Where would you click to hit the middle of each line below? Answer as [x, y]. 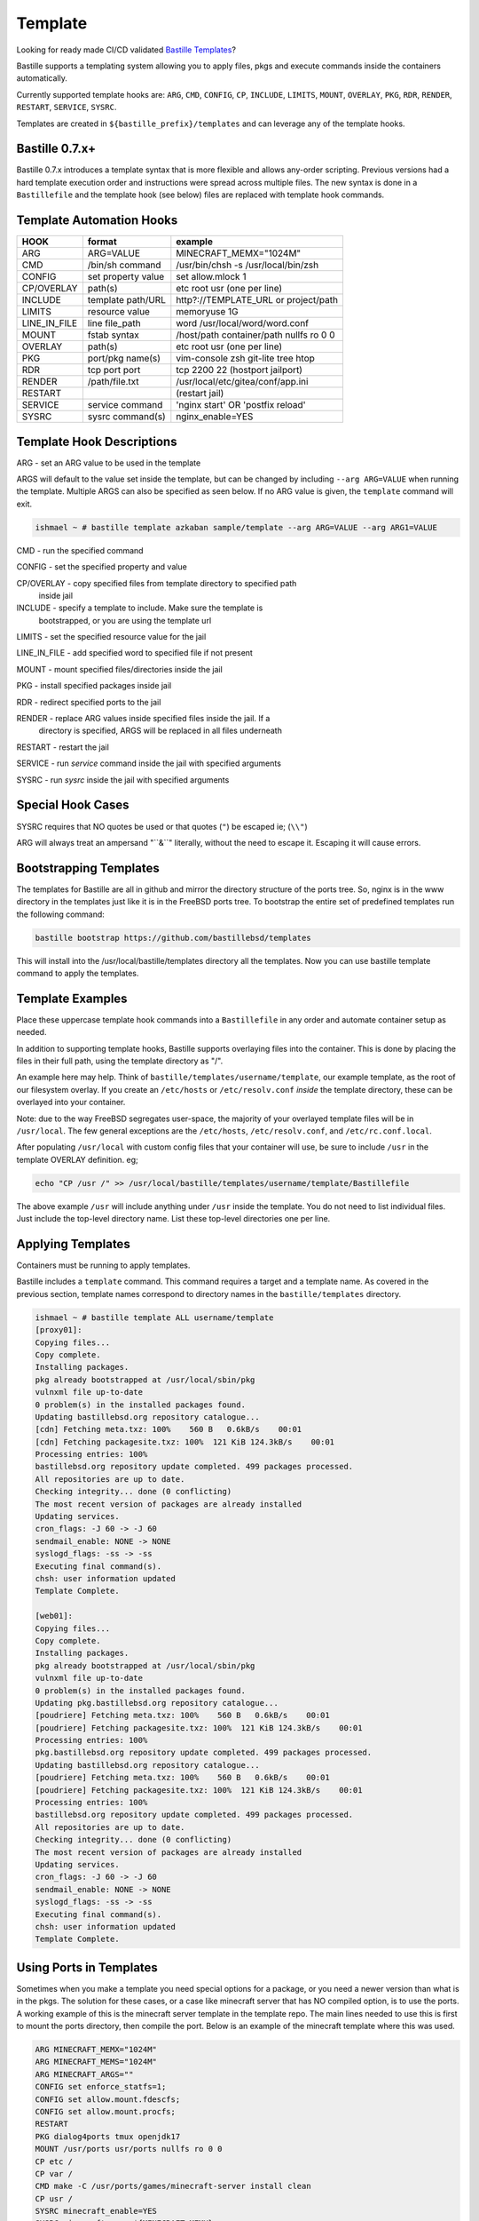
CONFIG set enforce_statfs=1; [101, 2087]
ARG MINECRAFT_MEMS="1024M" [96, 2062]
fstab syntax [113, 335]
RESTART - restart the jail [63, 747]
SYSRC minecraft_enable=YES [96, 2211]
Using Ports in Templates [87, 1967]
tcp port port [114, 370]
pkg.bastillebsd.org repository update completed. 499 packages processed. [204, 1753]
